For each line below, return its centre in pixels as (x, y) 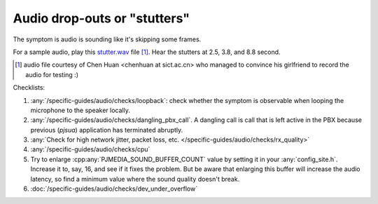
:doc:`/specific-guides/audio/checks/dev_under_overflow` (114, 189)
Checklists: (29, 88)
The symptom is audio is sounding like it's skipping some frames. (107, 39)
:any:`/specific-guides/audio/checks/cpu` (90, 149)
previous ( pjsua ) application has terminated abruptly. (107, 130)
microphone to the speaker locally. (80, 110)
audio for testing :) (52, 74)
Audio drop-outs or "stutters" (101, 18)
